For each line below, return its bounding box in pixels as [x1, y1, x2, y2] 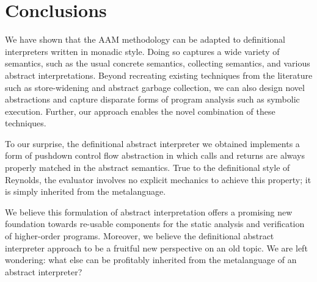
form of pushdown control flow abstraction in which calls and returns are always [5, 149, 305, 162]
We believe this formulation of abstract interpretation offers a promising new [5, 205, 293, 218]
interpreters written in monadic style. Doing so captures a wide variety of [5, 45, 280, 57]
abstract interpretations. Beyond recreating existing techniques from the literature [5, 68, 313, 81]
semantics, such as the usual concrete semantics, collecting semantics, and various [5, 57, 310, 70]
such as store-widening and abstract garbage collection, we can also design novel [5, 81, 305, 93]
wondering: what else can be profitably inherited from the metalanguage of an [5, 253, 297, 266]
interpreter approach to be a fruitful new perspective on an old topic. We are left [5, 241, 308, 254]
